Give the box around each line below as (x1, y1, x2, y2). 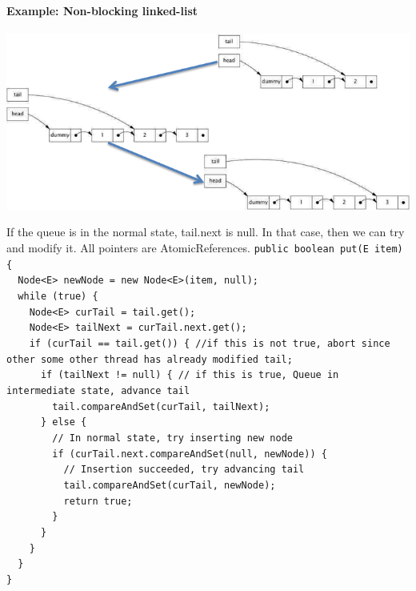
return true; (63, 495, 133, 507)
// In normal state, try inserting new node (52, 432, 293, 444)
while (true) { (18, 291, 98, 303)
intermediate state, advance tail (6, 384, 190, 396)
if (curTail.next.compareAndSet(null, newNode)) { (52, 448, 327, 460)
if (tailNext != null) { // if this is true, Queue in (40, 369, 339, 381)
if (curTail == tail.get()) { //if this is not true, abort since (29, 338, 390, 350)
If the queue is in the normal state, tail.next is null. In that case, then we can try (6, 223, 405, 240)
